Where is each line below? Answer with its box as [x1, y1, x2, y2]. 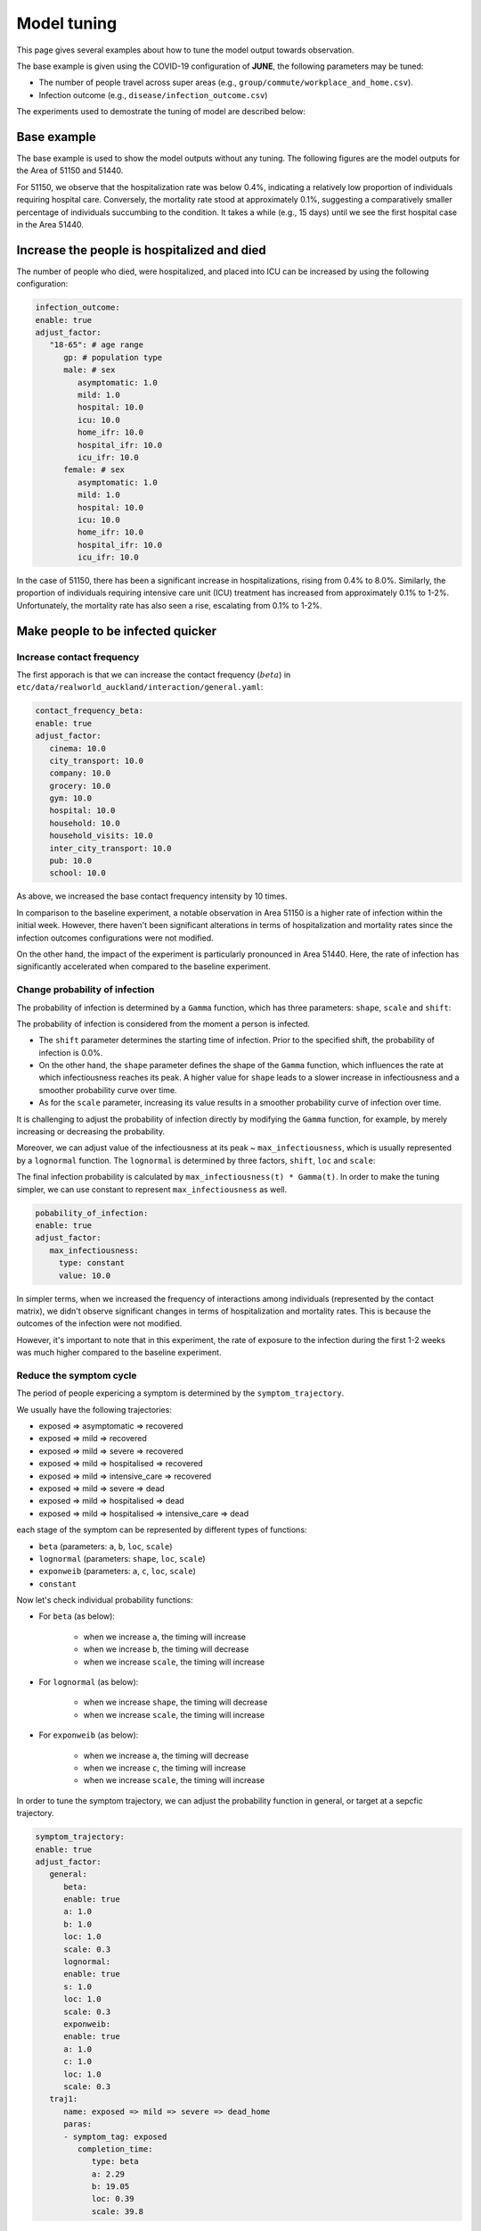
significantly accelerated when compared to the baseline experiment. [16, 961, 271, 972]
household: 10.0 [49, 817, 120, 828]
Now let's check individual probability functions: [16, 1595, 193, 1605]
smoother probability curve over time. [38, 1084, 177, 1095]
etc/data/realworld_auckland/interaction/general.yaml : [16, 682, 264, 693]
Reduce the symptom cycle [16, 1369, 137, 1381]
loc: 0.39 [91, 2194, 135, 2204]
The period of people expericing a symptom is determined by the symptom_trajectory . [16, 1388, 345, 1398]
